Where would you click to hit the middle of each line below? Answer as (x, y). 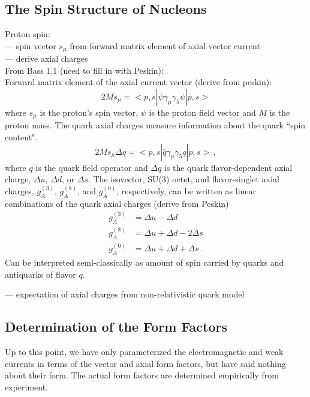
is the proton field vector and (202, 112)
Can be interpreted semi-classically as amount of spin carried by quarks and (145, 262)
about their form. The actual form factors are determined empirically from (142, 375)
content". (21, 137)
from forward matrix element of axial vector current (165, 45)
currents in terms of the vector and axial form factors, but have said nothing (145, 363)
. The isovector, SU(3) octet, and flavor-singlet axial (184, 179)
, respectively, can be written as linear (186, 190)
